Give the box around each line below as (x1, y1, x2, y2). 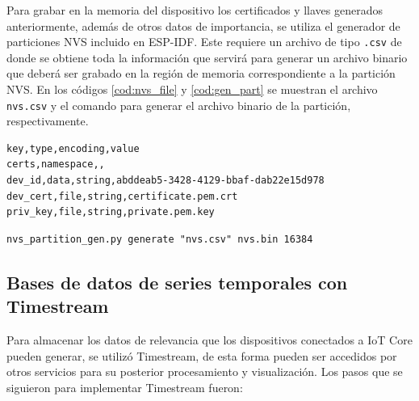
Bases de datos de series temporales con (6, 269, 348, 294)
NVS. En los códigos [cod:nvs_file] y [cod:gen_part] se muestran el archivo (6, 81, 378, 98)
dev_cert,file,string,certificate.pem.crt (6, 190, 238, 202)
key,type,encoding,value (6, 142, 140, 154)
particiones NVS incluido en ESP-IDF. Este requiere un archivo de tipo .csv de (6, 33, 402, 50)
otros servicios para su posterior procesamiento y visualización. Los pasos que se (6, 363, 403, 380)
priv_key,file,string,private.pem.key (6, 206, 215, 218)
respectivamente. (6, 112, 89, 129)
